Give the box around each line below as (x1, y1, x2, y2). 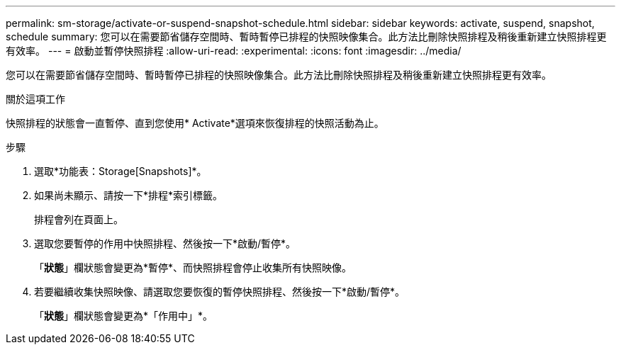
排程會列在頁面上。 (34, 213, 123, 225)
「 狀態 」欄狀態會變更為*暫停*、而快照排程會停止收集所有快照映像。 (34, 261, 352, 273)
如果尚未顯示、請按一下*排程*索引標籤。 (34, 189, 223, 201)
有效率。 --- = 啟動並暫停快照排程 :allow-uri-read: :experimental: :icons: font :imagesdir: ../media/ (6, 45, 461, 57)
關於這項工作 (6, 93, 65, 105)
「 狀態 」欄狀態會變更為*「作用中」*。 (34, 310, 213, 322)
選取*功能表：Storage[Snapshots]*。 (34, 165, 207, 177)
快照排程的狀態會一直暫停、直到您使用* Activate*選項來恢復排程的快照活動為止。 (6, 117, 384, 129)
